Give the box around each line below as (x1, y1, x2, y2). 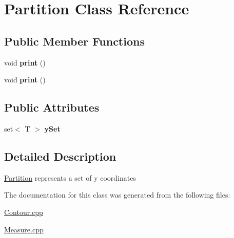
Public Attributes (4, 99, 100, 115)
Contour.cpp (4, 206, 43, 217)
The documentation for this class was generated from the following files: (4, 189, 230, 200)
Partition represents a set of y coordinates (4, 172, 136, 183)
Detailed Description (4, 148, 116, 164)
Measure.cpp (4, 224, 44, 234)
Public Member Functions (4, 33, 145, 49)
